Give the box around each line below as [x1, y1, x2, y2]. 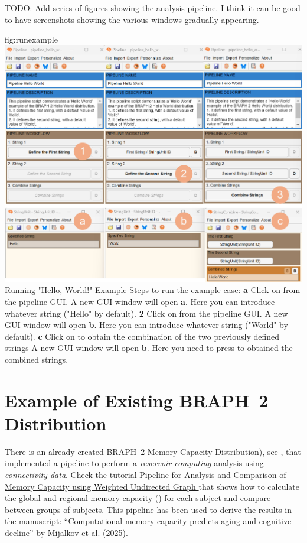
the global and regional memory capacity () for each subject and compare [5, 492, 271, 504]
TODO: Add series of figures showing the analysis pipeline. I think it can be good [5, 2, 301, 14]
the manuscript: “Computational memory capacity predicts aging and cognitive [5, 515, 292, 527]
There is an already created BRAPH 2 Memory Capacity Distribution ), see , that [5, 445, 301, 457]
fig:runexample [5, 33, 58, 45]
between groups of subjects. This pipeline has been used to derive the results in [5, 503, 292, 515]
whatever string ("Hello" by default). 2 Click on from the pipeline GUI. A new [5, 307, 288, 319]
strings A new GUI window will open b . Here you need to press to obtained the [5, 342, 293, 354]
